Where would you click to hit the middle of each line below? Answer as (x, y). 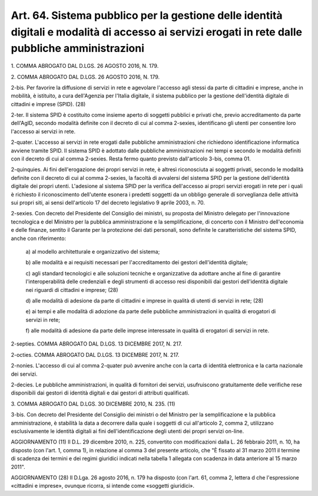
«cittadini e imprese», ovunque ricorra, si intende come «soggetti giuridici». (102, 486)
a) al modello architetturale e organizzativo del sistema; (93, 251)
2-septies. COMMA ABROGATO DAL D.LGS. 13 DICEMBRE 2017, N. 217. (97, 344)
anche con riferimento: (39, 238)
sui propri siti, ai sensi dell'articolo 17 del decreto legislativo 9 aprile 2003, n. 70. (108, 203)
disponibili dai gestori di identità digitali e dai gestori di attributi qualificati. (100, 393)
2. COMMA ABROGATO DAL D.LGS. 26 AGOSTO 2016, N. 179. (85, 77)
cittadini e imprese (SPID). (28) (48, 104)
